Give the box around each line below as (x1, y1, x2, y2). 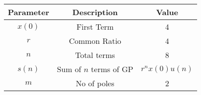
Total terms (75, 49, 115, 60)
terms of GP (91, 63, 134, 75)
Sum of (57, 63, 81, 75)
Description (72, 6, 118, 18)
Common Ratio (68, 35, 121, 46)
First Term (76, 21, 114, 32)
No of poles (76, 77, 114, 89)
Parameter (8, 6, 49, 18)
